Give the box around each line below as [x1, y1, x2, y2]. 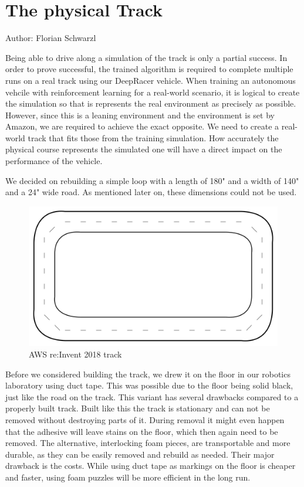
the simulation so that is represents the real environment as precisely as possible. [5, 97, 296, 110]
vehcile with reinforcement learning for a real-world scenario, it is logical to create [5, 86, 300, 98]
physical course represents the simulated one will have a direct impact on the [5, 143, 282, 155]
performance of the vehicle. [5, 155, 103, 167]
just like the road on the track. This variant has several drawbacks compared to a [5, 390, 299, 403]
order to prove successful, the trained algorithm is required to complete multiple [5, 63, 293, 75]
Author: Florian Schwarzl [5, 32, 96, 44]
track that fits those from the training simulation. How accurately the [28, 131, 279, 144]
